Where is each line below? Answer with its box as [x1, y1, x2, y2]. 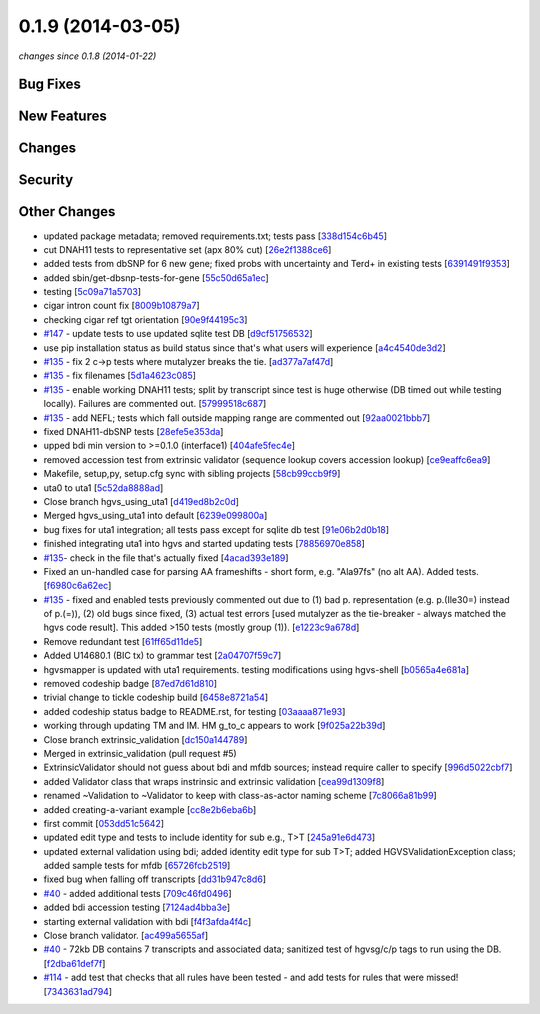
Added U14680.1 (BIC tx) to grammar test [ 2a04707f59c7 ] [43, 650, 282, 662]
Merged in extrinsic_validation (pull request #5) [43, 747, 237, 759]
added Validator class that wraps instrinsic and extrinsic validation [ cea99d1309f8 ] [43, 775, 385, 787]
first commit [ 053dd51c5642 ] [43, 817, 165, 829]
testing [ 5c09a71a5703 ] [43, 286, 142, 298]
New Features [18, 108, 107, 125]
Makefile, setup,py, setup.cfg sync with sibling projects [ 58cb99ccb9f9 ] [43, 468, 341, 480]
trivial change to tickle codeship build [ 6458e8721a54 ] [43, 691, 269, 704]
